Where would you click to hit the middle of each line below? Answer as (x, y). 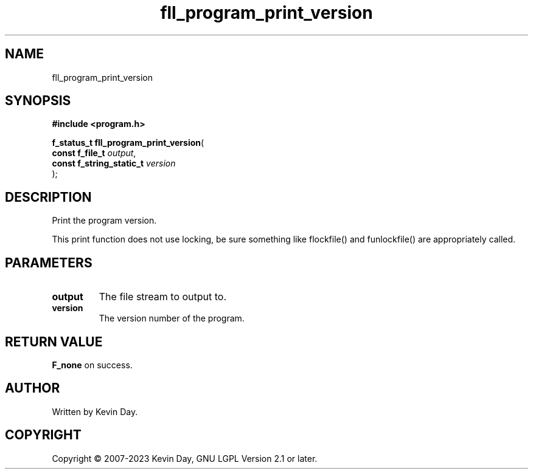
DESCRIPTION (48, 197)
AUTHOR (33, 388)
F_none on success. (92, 365)
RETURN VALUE (54, 342)
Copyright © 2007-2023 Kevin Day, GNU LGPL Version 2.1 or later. (185, 458)
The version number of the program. (172, 318)
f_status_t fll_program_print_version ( (128, 143)
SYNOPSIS (38, 101)
